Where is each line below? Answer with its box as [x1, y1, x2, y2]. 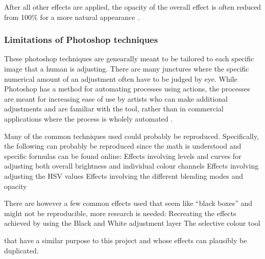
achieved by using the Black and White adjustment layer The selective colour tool [4, 218, 260, 228]
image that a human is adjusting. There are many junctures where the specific [4, 63, 249, 74]
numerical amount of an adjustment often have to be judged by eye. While [4, 73, 237, 84]
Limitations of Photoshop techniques [4, 33, 158, 46]
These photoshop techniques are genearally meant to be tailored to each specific [4, 53, 254, 64]
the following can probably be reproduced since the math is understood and [4, 140, 242, 151]
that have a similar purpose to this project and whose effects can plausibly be [4, 234, 247, 245]
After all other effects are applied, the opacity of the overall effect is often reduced [4, 2, 261, 12]
